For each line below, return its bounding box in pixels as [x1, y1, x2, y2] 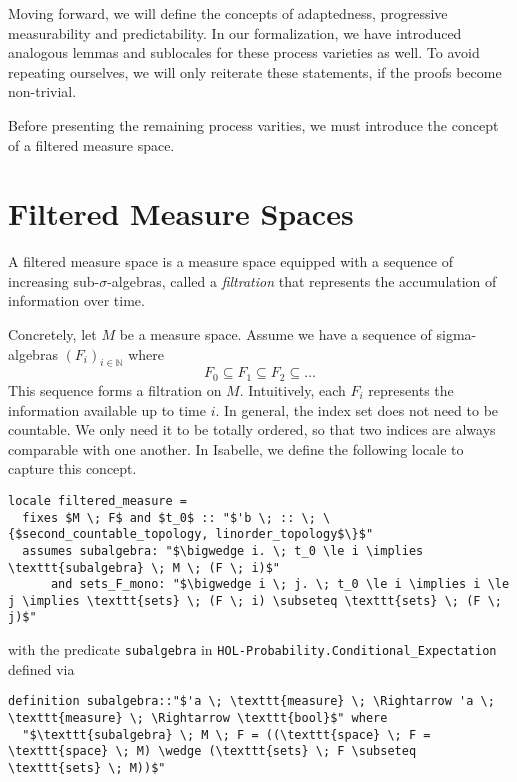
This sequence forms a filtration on [8, 379, 222, 400]
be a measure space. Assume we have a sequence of [119, 324, 432, 345]
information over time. [8, 290, 145, 311]
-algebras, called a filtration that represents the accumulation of [107, 270, 497, 291]
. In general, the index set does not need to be [215, 399, 499, 420]
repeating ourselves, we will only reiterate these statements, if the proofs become [8, 61, 502, 82]
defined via [8, 658, 75, 679]
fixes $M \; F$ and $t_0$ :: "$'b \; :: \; [22, 510, 316, 525]
